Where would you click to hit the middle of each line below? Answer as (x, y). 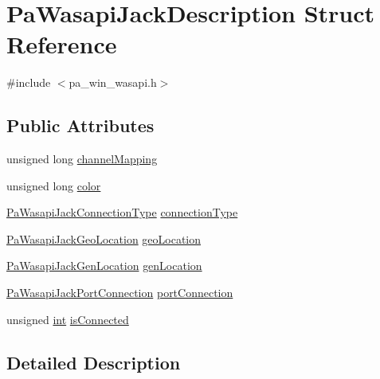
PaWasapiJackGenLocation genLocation (104, 266)
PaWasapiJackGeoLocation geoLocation (104, 238)
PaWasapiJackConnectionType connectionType (122, 212)
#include (29, 82)
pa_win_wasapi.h (113, 82)
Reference (62, 44)
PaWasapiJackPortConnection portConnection (120, 293)
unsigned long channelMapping (82, 159)
